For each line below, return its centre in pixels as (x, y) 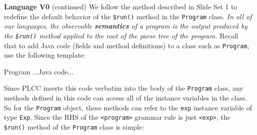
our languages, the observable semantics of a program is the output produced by (126, 26)
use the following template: (45, 55)
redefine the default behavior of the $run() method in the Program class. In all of (128, 16)
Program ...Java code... (39, 71)
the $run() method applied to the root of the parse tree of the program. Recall (121, 35)
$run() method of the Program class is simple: (74, 126)
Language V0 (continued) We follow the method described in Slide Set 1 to (121, 6)
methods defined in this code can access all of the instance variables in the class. (126, 98)
